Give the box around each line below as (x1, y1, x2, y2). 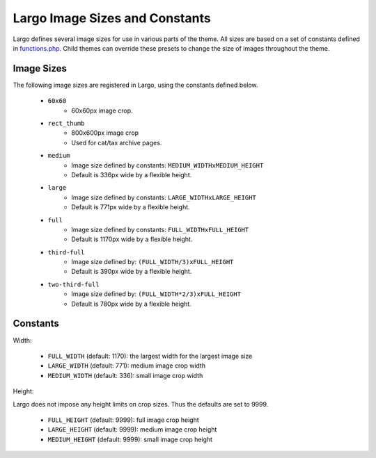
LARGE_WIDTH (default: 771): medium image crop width (47, 361, 205, 370)
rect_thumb (47, 120, 85, 128)
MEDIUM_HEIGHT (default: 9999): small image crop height (47, 435, 212, 443)
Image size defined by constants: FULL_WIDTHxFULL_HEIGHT (71, 225, 249, 234)
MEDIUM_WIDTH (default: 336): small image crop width (47, 371, 203, 379)
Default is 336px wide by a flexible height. (71, 170, 192, 179)
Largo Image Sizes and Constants (13, 10, 212, 26)
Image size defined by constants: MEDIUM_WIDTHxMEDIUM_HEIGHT (71, 161, 264, 170)
